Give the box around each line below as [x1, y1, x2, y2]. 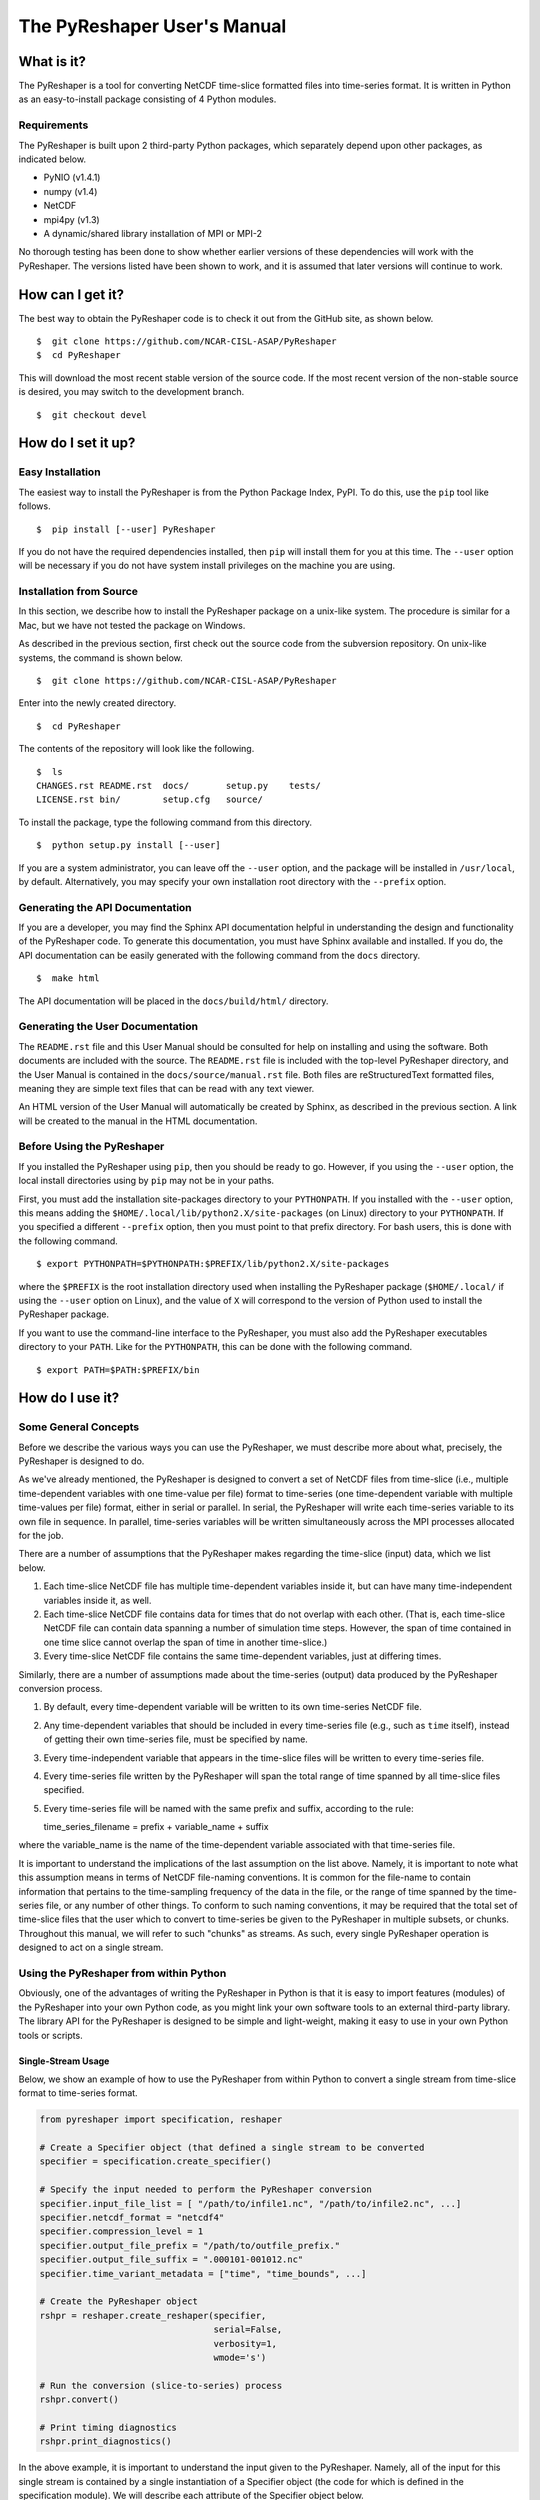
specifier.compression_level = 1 [39, 2226, 204, 2237]
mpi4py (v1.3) [43, 213, 100, 225]
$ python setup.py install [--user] [36, 840, 222, 851]
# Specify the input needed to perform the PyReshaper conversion [39, 2184, 372, 2195]
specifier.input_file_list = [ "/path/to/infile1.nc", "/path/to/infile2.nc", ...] [39, 2198, 462, 2209]
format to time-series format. [18, 2087, 139, 2099]
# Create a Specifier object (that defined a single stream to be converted [39, 2142, 425, 2154]
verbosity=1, [213, 2338, 277, 2349]
